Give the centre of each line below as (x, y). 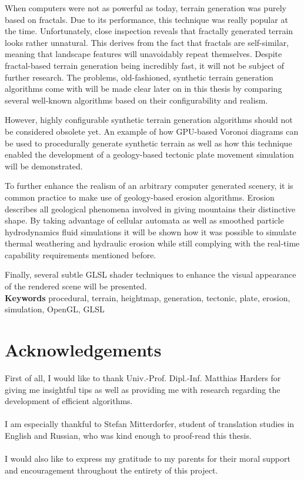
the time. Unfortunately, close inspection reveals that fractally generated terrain (149, 31)
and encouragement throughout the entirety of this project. (111, 470)
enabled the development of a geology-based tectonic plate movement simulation (149, 154)
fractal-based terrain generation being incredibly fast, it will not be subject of (144, 65)
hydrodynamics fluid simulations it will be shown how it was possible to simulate (151, 231)
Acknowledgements (83, 350)
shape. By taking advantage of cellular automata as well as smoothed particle (144, 220)
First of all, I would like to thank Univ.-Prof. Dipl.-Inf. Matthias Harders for (143, 377)
